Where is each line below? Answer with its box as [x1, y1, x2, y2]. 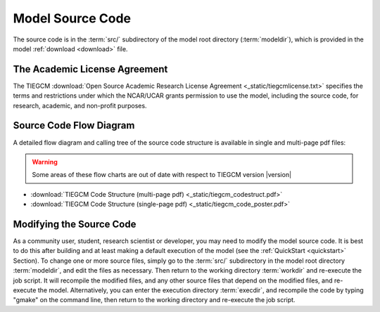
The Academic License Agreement [13, 63, 168, 75]
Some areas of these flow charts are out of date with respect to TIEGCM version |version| [32, 171, 292, 179]
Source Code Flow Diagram [13, 119, 135, 131]
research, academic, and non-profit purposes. [13, 101, 147, 110]
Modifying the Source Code [13, 218, 137, 230]
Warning [32, 157, 58, 166]
